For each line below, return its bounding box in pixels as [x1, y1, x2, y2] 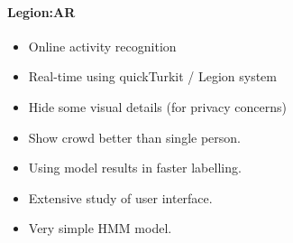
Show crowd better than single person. [28, 127, 241, 146]
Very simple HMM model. [28, 219, 172, 238]
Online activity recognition [28, 36, 177, 55]
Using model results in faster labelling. [28, 158, 242, 177]
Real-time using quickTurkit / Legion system [28, 67, 277, 86]
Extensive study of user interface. [28, 188, 213, 207]
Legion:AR [7, 2, 76, 21]
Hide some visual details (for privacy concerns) [28, 97, 288, 116]
